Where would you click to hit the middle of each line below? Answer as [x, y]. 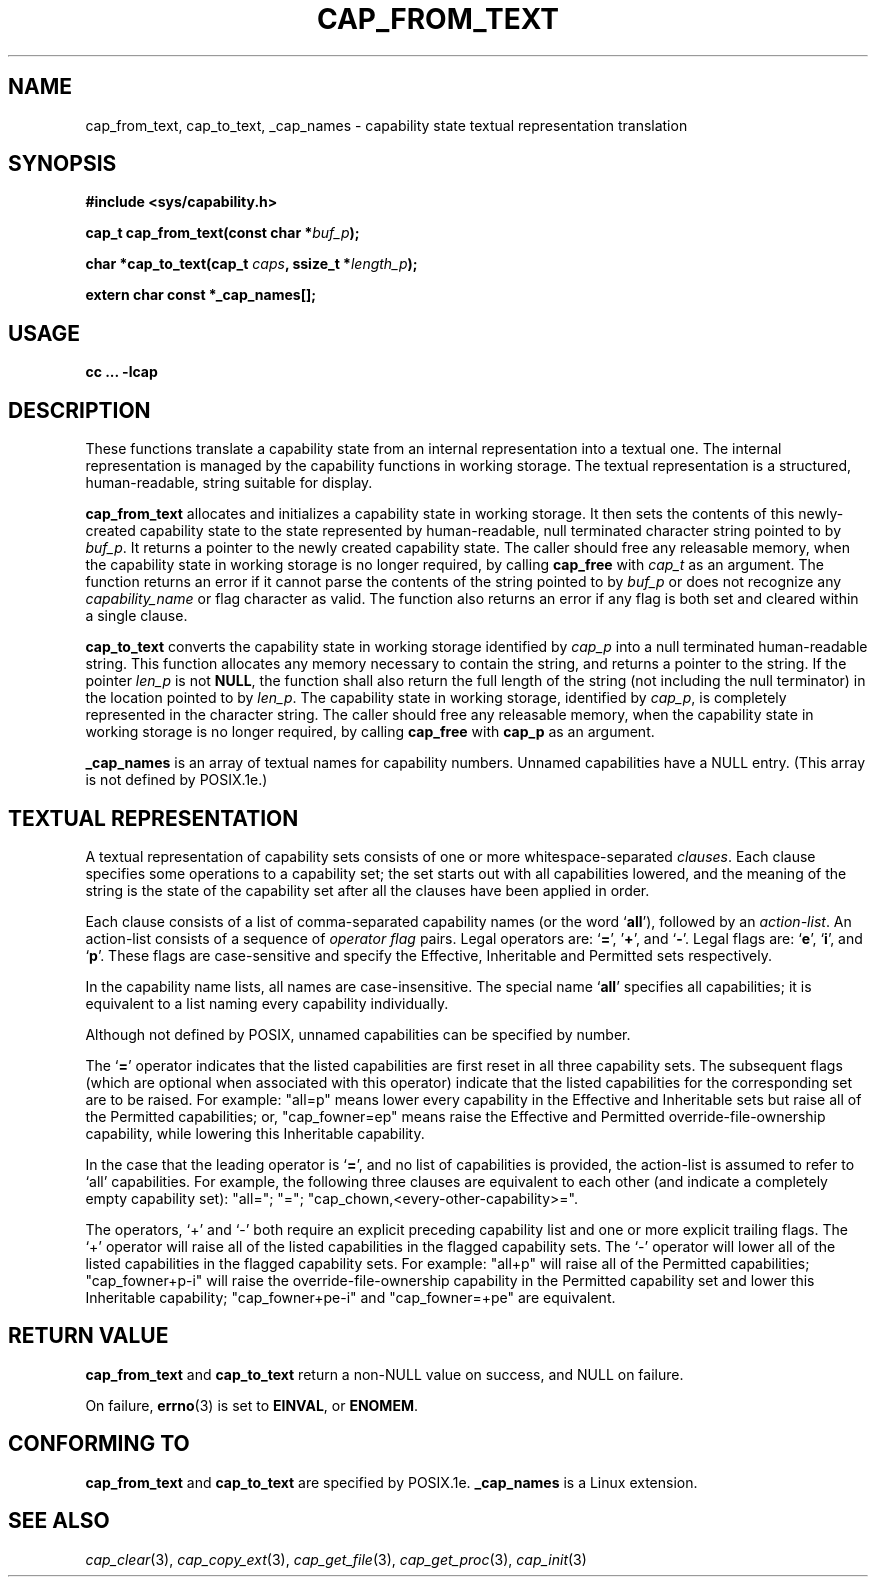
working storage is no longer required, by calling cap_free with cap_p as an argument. [370, 732]
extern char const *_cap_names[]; [201, 295]
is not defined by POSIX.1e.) [176, 780]
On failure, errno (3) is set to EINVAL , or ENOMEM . [251, 1405]
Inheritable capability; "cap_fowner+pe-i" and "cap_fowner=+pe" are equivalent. [350, 1297]
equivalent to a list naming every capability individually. [267, 1003]
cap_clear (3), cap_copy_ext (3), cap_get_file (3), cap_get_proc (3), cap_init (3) [336, 1559]
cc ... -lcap [121, 372]
